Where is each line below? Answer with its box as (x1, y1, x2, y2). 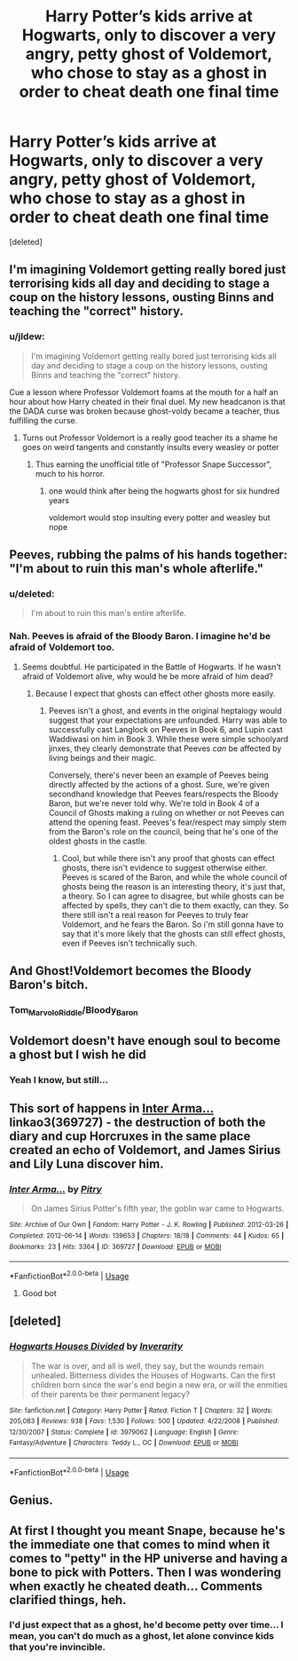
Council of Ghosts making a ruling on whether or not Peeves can (48, 807, 285, 818)
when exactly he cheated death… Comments (9, 1578, 263, 1594)
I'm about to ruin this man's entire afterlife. (30, 608, 186, 619)
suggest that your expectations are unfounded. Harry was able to (48, 715, 287, 725)
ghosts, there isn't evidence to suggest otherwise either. (61, 862, 268, 873)
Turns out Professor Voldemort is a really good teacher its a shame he (21, 432, 278, 443)
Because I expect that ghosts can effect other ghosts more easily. (35, 688, 276, 699)
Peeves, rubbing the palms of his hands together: (9, 548, 288, 563)
